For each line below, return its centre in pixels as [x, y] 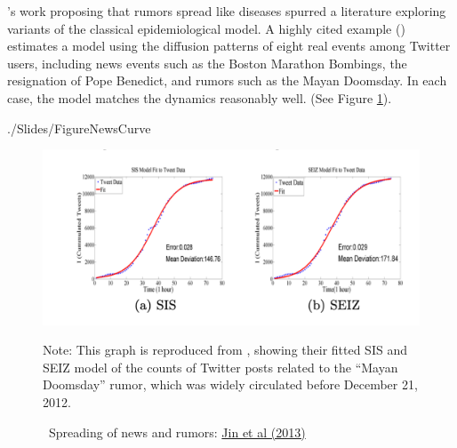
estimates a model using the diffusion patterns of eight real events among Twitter [229, 46]
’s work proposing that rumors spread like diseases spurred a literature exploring [227, 11]
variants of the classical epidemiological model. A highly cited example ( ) [206, 28]
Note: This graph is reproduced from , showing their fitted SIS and [225, 350]
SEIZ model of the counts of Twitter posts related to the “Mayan [220, 367]
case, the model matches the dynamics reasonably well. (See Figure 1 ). [200, 97]
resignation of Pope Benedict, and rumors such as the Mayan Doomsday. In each [227, 80]
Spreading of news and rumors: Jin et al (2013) [177, 432]
